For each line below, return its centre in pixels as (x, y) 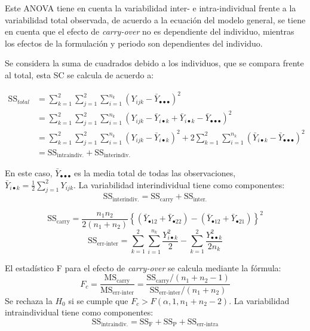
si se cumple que (98, 300)
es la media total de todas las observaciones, (155, 173)
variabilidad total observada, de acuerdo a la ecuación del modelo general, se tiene (155, 19)
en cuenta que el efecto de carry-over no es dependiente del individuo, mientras (150, 31)
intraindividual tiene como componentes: (79, 312)
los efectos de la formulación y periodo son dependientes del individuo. (134, 43)
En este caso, (29, 173)
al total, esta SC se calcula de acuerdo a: (79, 74)
